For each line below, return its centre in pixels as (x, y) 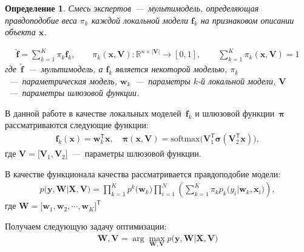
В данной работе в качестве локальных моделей (93, 113)
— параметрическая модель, (63, 80)
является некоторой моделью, (171, 69)
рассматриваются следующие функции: (77, 125)
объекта (20, 32)
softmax (185, 139)
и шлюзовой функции (235, 113)
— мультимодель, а (66, 69)
